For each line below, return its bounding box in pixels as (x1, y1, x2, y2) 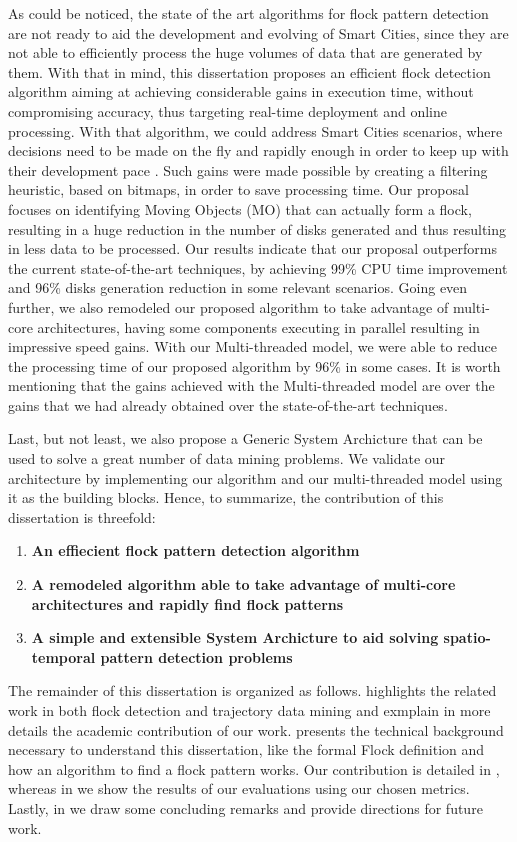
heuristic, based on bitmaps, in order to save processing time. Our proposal (8, 179, 469, 200)
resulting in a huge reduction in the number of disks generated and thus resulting (8, 218, 507, 239)
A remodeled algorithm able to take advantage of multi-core (31, 574, 456, 595)
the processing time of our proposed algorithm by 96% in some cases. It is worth (8, 355, 501, 376)
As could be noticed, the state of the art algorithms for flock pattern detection (8, 3, 489, 23)
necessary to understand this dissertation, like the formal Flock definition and (8, 739, 485, 760)
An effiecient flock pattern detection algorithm (31, 540, 360, 561)
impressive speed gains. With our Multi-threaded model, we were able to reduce (8, 336, 497, 357)
